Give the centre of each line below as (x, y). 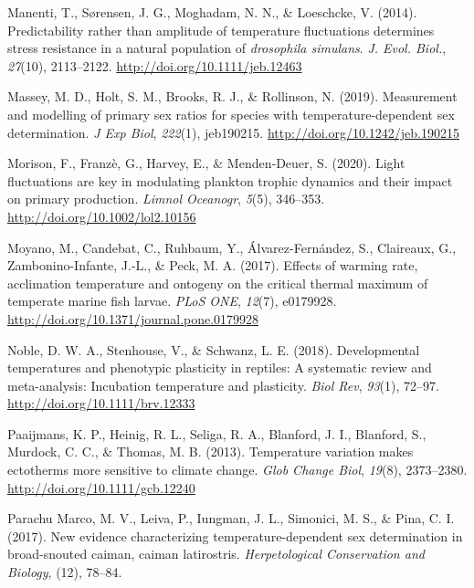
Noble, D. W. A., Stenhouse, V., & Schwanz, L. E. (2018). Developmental (214, 349)
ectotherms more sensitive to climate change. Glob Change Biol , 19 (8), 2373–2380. (237, 470)
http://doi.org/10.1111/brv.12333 (101, 403)
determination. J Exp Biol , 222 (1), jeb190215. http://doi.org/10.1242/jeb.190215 (234, 132)
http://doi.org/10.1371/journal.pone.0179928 (133, 318)
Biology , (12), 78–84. (65, 572)
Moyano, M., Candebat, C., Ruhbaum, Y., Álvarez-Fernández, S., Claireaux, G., (232, 247)
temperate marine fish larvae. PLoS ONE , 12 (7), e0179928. (172, 301)
